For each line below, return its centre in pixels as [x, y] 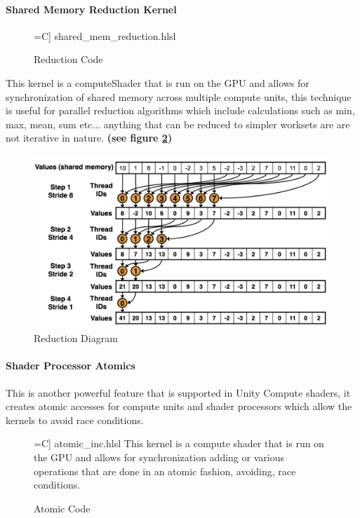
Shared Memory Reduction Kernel [91, 9]
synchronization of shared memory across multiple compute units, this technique [179, 96]
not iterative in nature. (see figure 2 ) [89, 138]
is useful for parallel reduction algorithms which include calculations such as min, [180, 110]
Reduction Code [68, 59]
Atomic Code [62, 508]
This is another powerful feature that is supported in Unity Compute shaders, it [178, 392]
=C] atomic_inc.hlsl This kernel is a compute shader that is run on [179, 443]
